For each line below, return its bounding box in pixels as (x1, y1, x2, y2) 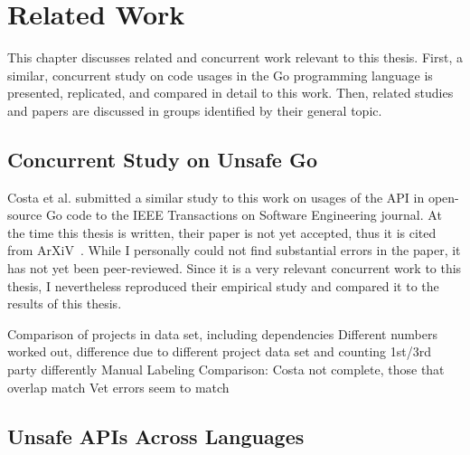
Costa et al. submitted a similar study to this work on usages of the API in (7, 187, 425, 206)
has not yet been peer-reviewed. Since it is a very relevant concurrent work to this (7, 259, 462, 278)
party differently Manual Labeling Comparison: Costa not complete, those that (7, 360, 445, 379)
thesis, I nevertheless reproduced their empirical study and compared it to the (7, 276, 439, 295)
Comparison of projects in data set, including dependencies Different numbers (7, 324, 437, 343)
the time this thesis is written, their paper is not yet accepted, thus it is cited (7, 223, 437, 242)
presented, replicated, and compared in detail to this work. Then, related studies (7, 83, 454, 102)
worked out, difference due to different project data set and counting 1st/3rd (7, 342, 431, 361)
